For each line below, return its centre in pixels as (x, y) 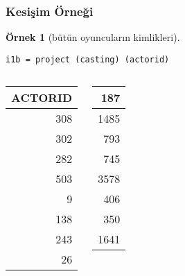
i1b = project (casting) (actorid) (88, 59)
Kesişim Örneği (50, 11)
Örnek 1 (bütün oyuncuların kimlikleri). (93, 37)
